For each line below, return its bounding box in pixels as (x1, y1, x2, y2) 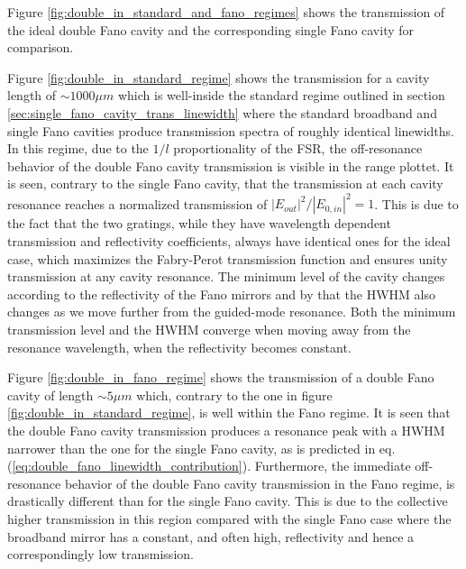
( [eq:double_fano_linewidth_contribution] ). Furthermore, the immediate (7, 456, 411, 475)
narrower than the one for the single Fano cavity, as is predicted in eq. (7, 438, 396, 457)
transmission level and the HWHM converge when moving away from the (7, 320, 411, 338)
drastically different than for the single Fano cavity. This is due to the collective (7, 491, 448, 510)
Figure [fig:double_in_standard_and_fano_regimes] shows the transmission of (7, 3, 445, 21)
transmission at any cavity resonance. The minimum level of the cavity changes (7, 267, 445, 286)
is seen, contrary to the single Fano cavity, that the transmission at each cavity (7, 174, 443, 193)
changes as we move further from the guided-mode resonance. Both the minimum (7, 302, 456, 321)
